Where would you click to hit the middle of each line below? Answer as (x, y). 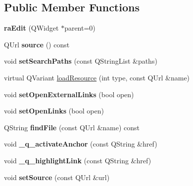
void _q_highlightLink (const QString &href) (78, 160)
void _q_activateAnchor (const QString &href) (81, 144)
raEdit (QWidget (31, 28)
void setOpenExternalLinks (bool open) (69, 94)
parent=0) (80, 28)
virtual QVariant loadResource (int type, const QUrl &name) (97, 77)
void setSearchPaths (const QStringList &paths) (81, 61)
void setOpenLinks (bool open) (54, 111)
